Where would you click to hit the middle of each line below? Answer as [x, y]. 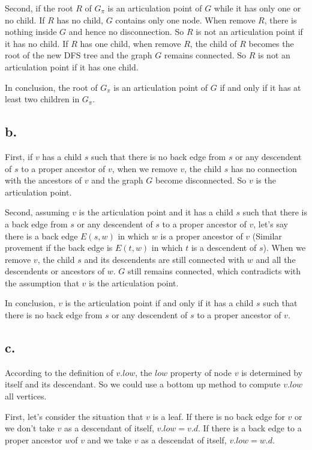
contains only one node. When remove [185, 20]
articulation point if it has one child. [72, 66]
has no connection [264, 168]
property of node [201, 372]
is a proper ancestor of [202, 236]
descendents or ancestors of [55, 271]
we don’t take [30, 428]
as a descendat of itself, [184, 439]
